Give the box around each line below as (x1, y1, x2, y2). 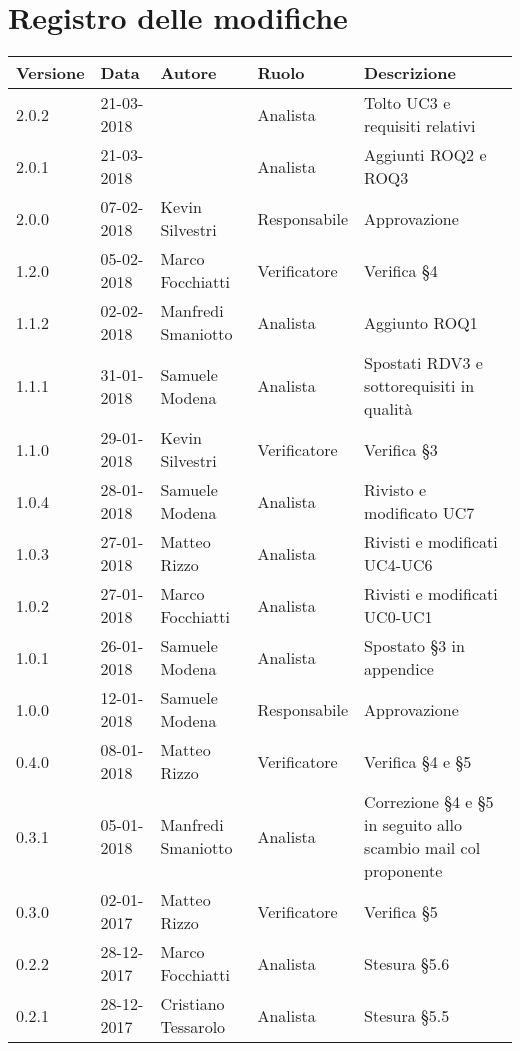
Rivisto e (364, 478, 427, 502)
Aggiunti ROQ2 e (364, 143, 487, 167)
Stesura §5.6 (364, 951, 450, 975)
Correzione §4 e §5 (364, 790, 494, 814)
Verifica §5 (364, 899, 438, 923)
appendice (364, 657, 434, 681)
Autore (160, 61, 217, 85)
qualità (364, 397, 413, 421)
